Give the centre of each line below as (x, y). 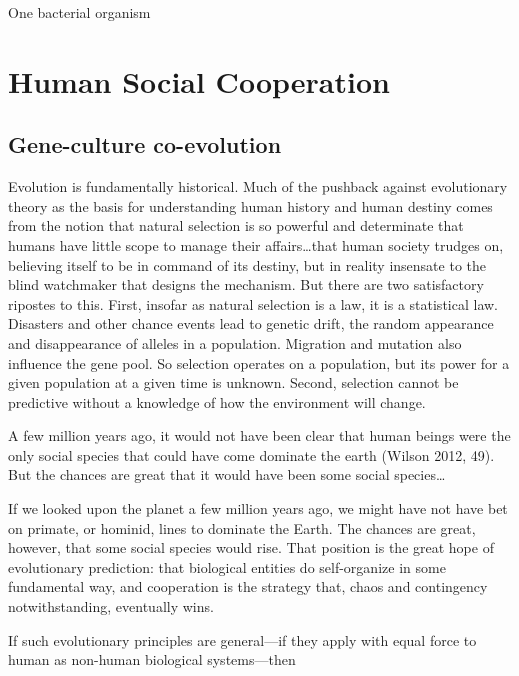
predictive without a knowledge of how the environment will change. (217, 401)
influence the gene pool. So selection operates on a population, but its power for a (259, 362)
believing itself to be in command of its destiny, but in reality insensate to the (247, 264)
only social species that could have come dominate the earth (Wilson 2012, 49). (251, 454)
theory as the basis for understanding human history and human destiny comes (250, 205)
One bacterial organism (79, 12)
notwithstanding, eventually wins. (111, 606)
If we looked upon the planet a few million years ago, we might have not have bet (258, 508)
